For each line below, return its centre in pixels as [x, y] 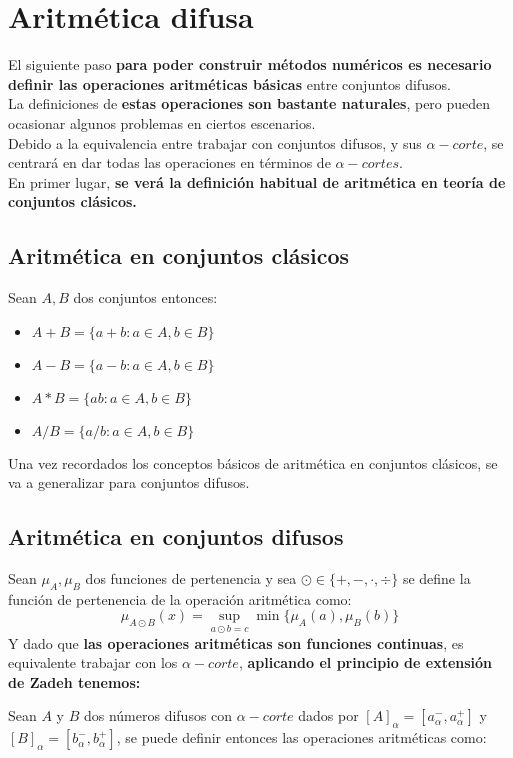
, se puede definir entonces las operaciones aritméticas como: [301, 737]
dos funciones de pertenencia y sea [191, 578]
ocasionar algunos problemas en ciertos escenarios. [162, 122]
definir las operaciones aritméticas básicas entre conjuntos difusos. [229, 83]
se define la [436, 578]
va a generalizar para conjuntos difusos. [129, 482]
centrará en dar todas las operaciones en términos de [169, 162]
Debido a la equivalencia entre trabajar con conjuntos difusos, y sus [215, 142]
